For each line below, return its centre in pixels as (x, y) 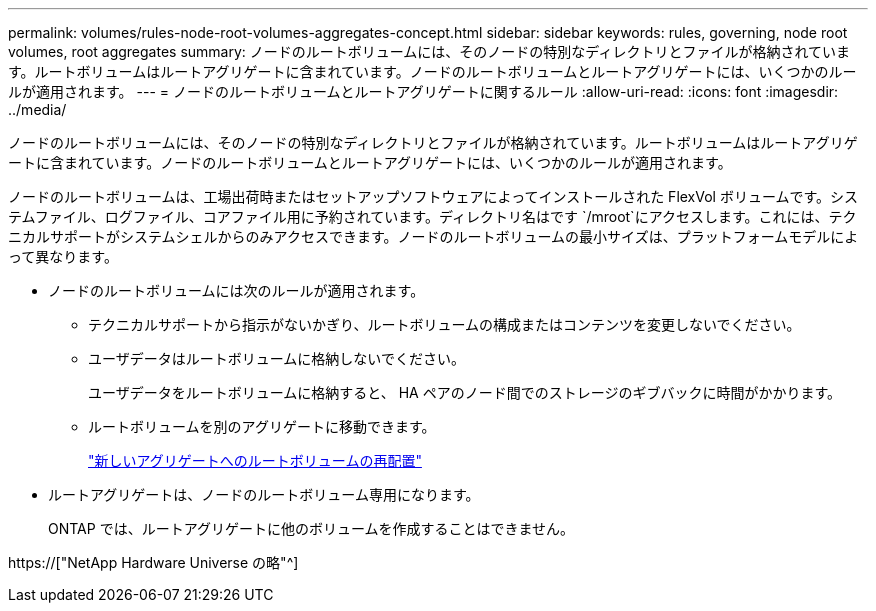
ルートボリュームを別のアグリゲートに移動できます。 (262, 426)
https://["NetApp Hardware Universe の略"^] (153, 562)
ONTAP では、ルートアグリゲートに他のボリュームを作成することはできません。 (311, 528)
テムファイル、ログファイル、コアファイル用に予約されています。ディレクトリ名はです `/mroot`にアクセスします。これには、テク (432, 216)
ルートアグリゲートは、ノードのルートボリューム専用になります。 (264, 494)
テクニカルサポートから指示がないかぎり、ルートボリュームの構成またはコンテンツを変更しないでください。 (444, 324)
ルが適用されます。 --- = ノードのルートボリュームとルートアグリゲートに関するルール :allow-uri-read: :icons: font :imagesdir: (423, 91)
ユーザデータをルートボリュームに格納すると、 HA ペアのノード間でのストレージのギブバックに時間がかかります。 (464, 392)
